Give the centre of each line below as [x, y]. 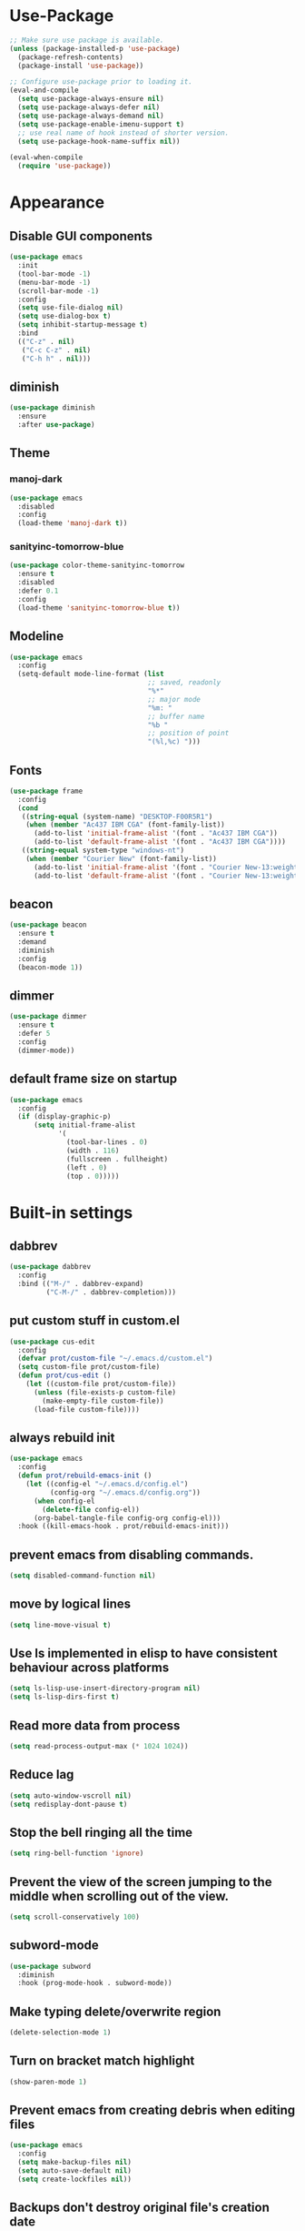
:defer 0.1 [38, 591]
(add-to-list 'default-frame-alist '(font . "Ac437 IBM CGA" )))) [159, 842]
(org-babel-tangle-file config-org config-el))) [127, 1518]
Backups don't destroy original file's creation [139, 2208]
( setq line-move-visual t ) [60, 1625]
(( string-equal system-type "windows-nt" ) [103, 851]
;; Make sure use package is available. [87, 40]
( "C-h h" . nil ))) [56, 359]
